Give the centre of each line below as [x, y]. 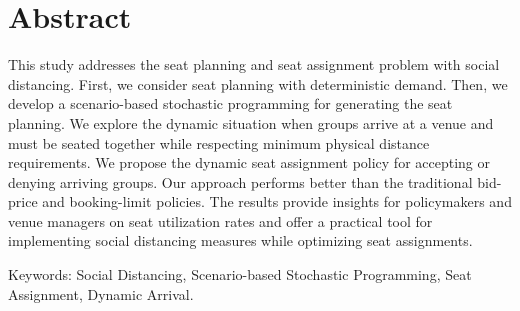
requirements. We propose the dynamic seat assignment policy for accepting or [249, 162]
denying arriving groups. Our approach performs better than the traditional [240, 181]
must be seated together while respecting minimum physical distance [219, 142]
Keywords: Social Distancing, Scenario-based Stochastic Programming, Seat [240, 274]
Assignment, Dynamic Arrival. [101, 293]
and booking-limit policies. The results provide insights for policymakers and [277, 201]
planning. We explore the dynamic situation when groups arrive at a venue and [251, 122]
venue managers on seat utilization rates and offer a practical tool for [220, 220]
